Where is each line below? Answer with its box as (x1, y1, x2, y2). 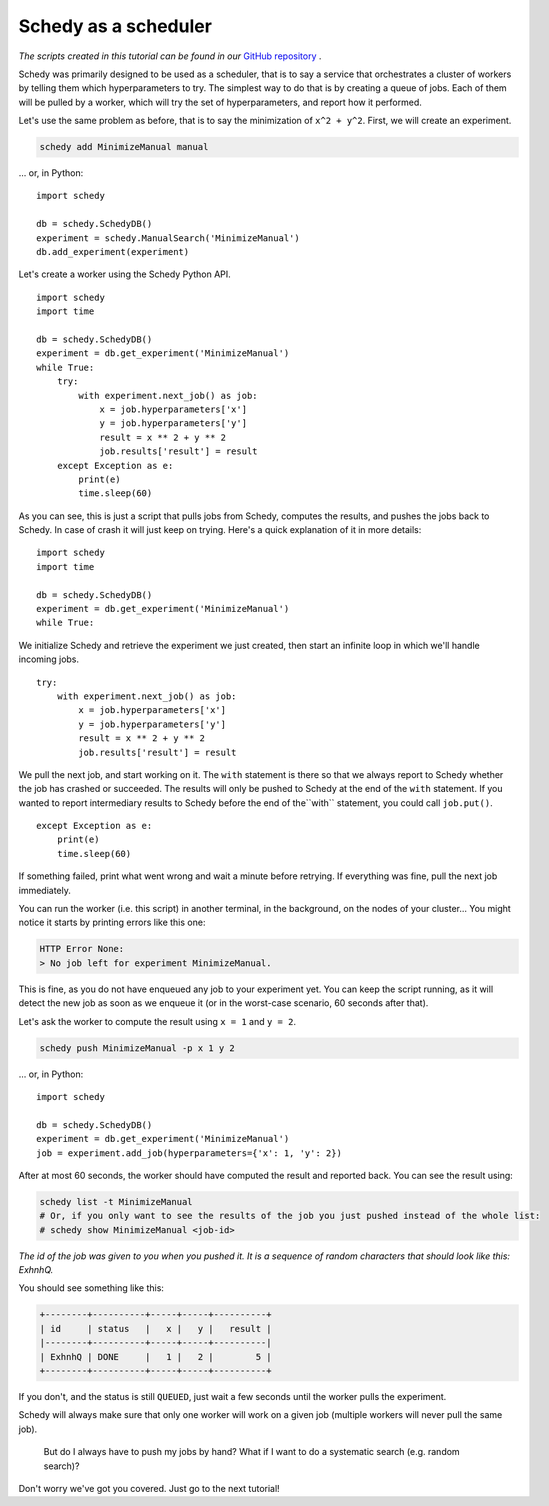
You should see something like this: (18, 1282, 165, 1294)
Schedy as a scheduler (18, 15, 212, 37)
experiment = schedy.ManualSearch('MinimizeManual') (36, 232, 300, 244)
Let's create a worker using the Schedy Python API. (18, 268, 232, 280)
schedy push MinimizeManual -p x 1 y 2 (39, 1042, 235, 1054)
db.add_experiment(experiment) (36, 246, 190, 258)
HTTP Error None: (39, 943, 125, 955)
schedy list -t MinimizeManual (39, 1196, 194, 1207)
